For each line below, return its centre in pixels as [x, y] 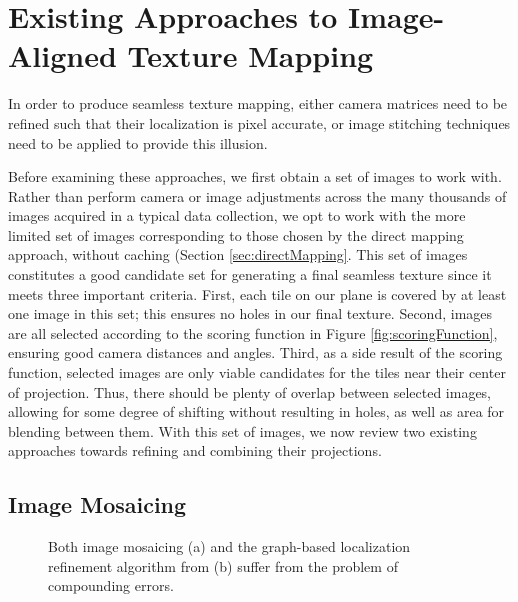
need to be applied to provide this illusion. [138, 142]
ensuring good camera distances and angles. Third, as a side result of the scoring [255, 352]
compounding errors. [111, 585]
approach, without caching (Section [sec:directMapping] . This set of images [238, 254]
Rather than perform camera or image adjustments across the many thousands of [257, 195]
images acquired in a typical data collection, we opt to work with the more [237, 215]
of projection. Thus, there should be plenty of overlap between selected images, [250, 391]
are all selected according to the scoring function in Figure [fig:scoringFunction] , [253, 332]
